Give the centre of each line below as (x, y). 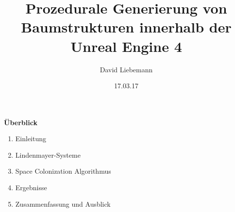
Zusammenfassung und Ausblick (63, 204)
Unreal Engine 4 (126, 46)
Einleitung (31, 139)
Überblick (21, 122)
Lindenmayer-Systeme (48, 155)
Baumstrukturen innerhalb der (126, 27)
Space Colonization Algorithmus (63, 171)
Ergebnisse (31, 188)
